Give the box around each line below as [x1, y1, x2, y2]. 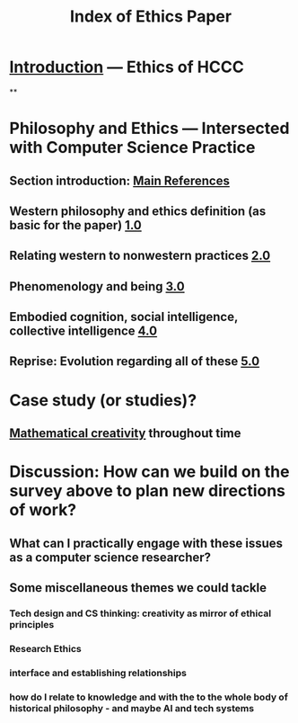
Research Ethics [9, 642, 83, 655]
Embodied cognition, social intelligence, [9, 309, 239, 325]
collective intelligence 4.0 [9, 324, 158, 339]
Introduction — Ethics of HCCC [9, 57, 244, 77]
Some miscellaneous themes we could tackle [9, 580, 267, 595]
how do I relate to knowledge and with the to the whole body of [9, 691, 289, 703]
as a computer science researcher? [9, 549, 212, 565]
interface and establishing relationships [9, 666, 187, 679]
